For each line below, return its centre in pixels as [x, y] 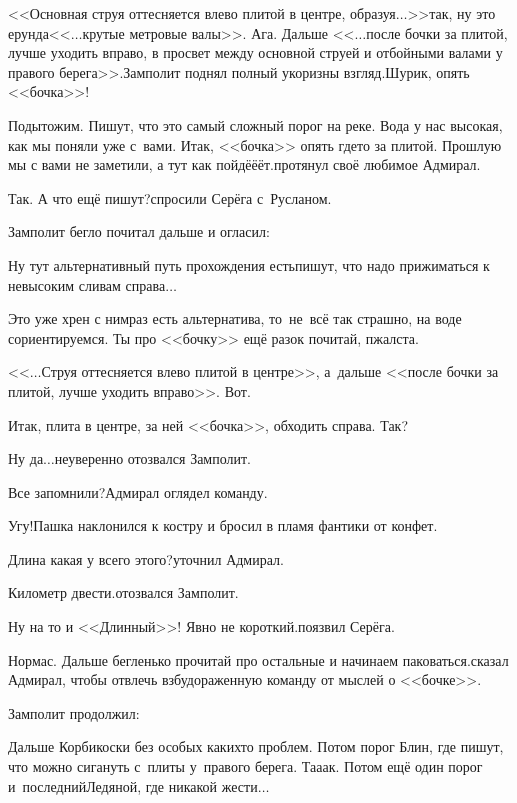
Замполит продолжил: [74, 712]
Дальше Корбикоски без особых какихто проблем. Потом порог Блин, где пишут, [256, 746]
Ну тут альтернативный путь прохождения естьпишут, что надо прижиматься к [249, 264]
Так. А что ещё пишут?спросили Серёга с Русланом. [170, 197]
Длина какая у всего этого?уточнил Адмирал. [146, 558]
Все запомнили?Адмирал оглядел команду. [138, 491]
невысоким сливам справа [87, 284]
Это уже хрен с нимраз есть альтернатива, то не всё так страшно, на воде [235, 318]
